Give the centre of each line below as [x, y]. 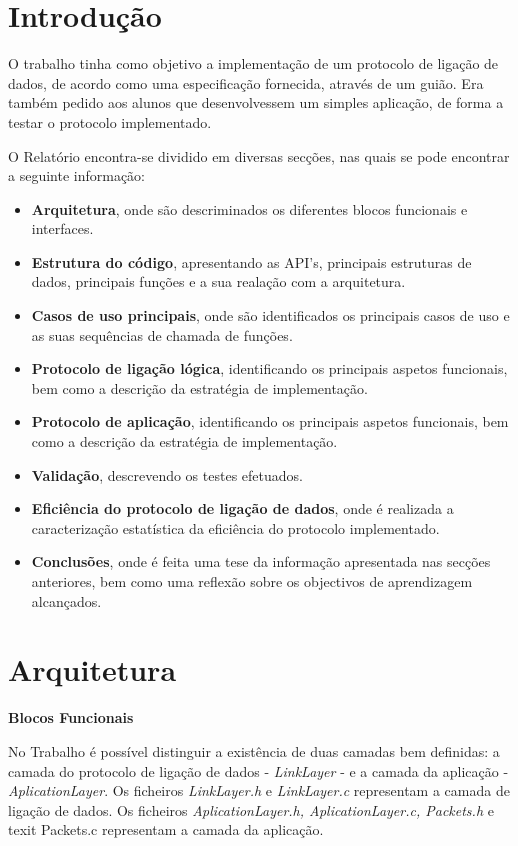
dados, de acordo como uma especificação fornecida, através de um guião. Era [246, 82]
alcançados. [66, 600]
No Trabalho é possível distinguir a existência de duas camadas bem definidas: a [254, 750]
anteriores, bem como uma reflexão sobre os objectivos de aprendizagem [252, 581]
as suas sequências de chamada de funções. [162, 334]
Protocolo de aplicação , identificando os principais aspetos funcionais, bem [270, 421]
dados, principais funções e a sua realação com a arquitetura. [218, 281]
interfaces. [62, 228]
